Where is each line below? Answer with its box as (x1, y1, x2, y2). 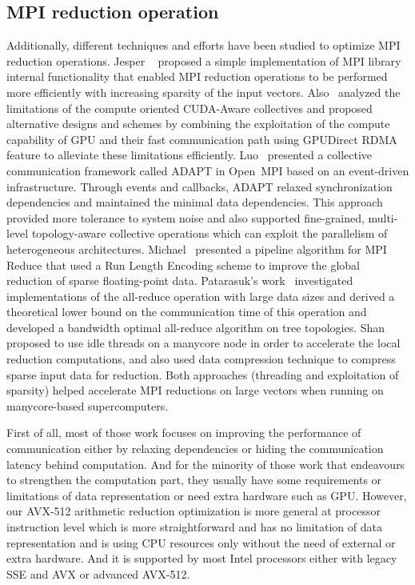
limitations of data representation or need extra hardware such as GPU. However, (6, 487, 407, 503)
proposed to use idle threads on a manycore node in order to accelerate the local (6, 335, 401, 351)
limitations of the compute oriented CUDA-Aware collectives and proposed (6, 99, 373, 116)
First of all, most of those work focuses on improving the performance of (6, 424, 361, 441)
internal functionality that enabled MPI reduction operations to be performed (6, 68, 388, 85)
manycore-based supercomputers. (6, 397, 169, 414)
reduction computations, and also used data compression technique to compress (6, 351, 396, 367)
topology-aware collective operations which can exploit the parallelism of (31, 225, 388, 242)
